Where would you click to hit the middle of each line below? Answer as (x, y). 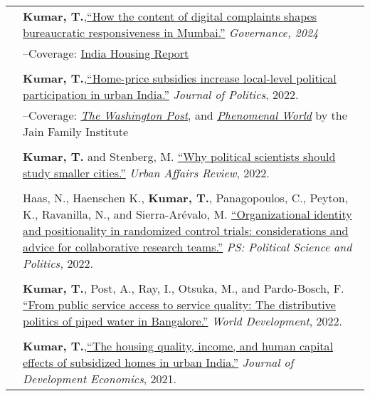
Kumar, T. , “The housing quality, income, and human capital (178, 346)
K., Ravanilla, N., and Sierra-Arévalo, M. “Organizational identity (187, 214)
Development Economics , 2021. (100, 379)
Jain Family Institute (76, 131)
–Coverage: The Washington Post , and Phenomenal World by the (185, 115)
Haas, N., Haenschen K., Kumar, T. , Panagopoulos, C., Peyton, (186, 198)
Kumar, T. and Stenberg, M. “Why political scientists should (179, 156)
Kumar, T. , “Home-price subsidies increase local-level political (180, 78)
